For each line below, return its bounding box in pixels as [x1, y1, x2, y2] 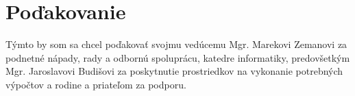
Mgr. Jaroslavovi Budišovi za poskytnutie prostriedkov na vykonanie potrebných [5, 64, 343, 78]
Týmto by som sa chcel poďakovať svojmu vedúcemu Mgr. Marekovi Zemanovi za [5, 37, 347, 51]
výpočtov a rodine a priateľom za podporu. [5, 77, 186, 91]
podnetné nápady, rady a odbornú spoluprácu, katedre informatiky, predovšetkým [5, 50, 350, 64]
